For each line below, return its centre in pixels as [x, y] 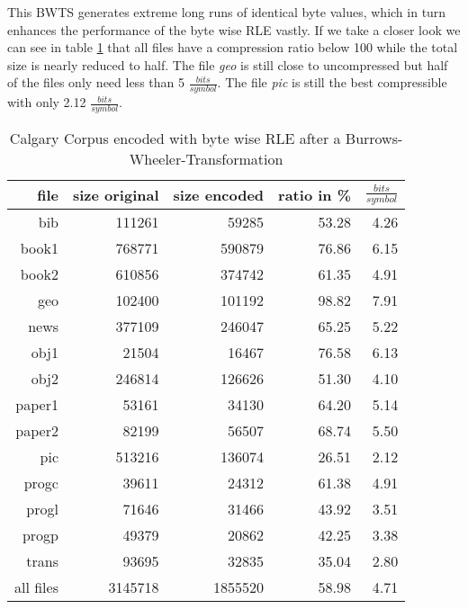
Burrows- [374, 139]
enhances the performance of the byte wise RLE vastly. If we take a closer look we [234, 29]
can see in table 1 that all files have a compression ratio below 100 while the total [233, 47]
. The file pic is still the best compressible [332, 82]
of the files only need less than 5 [96, 82]
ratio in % [315, 195]
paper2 [37, 431]
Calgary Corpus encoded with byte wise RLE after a [175, 139]
